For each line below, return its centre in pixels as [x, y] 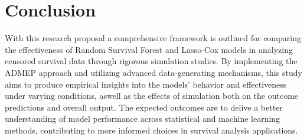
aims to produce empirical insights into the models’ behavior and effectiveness [146, 84]
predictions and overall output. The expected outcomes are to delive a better [144, 107]
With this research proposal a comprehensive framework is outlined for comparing [153, 38]
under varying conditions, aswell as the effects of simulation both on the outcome [152, 96]
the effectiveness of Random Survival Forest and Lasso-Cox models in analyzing [149, 49]
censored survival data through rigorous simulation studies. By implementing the [151, 61]
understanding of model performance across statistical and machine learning [143, 119]
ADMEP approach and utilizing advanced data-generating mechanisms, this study [153, 72]
